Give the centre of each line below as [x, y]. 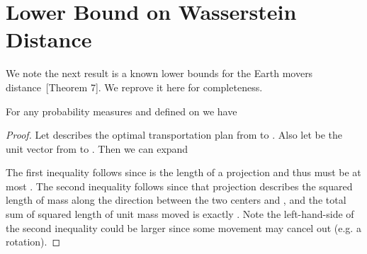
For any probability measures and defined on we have [122, 111]
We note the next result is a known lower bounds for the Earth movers [159, 73]
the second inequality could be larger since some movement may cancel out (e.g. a [183, 227]
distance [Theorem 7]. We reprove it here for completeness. [134, 87]
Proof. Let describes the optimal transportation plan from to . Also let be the [174, 135]
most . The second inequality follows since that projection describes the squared [179, 186]
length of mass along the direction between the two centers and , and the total [176, 200]
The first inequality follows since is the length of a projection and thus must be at [183, 172]
